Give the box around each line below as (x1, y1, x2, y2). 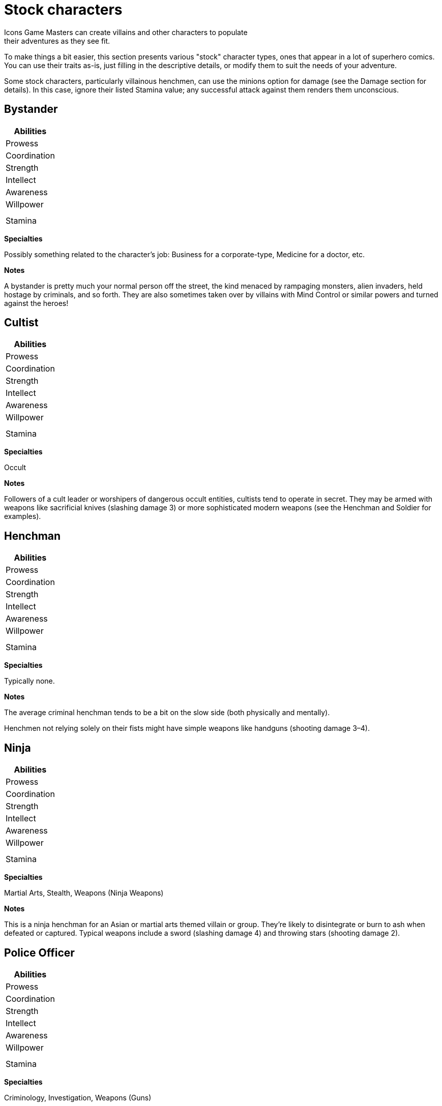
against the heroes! (4, 298, 69, 308)
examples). (4, 512, 41, 521)
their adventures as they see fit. (4, 36, 110, 45)
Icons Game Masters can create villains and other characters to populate (4, 27, 248, 37)
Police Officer (4, 946, 75, 959)
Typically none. (4, 677, 55, 686)
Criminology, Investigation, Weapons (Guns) (4, 1093, 152, 1102)
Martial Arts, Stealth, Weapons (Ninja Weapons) (4, 888, 164, 898)
